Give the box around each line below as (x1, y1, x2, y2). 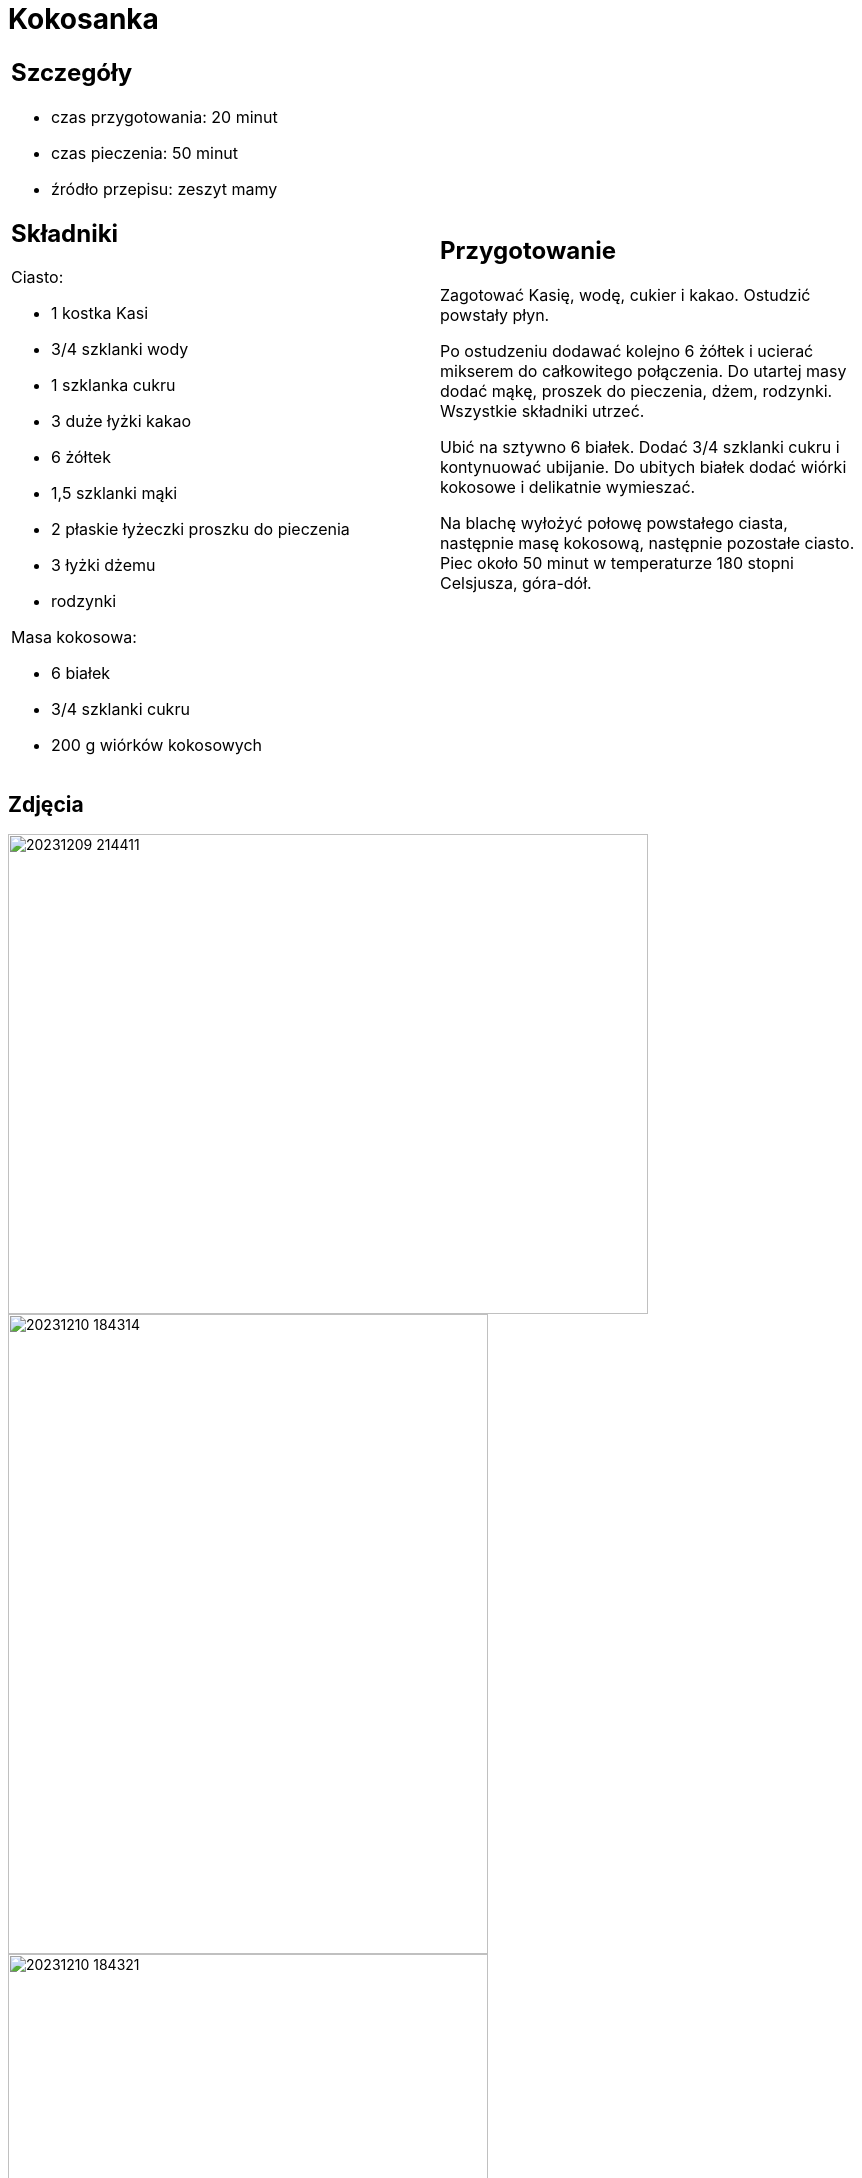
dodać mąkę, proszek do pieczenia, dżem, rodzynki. (440, 381, 833, 402)
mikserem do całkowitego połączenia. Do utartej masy (440, 361, 847, 382)
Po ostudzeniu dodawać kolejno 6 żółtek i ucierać (440, 341, 814, 362)
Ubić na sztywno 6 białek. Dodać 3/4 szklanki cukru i (440, 437, 840, 458)
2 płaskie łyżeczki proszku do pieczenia (51, 519, 350, 540)
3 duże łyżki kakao (51, 411, 192, 432)
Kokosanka (8, 2, 159, 36)
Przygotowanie (440, 236, 616, 266)
